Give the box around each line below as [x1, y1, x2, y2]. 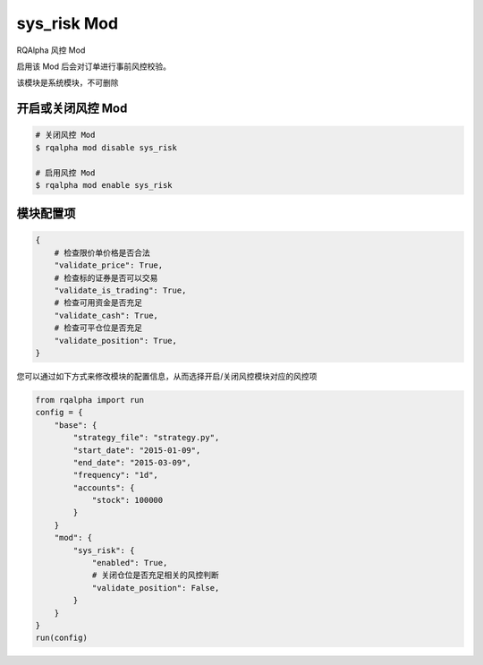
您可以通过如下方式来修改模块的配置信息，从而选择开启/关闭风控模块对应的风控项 [16, 371, 318, 381]
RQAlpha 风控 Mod [16, 45, 86, 55]
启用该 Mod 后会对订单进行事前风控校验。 [16, 61, 172, 72]
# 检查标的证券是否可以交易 [54, 273, 158, 283]
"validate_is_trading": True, [54, 286, 187, 295]
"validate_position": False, [91, 583, 220, 593]
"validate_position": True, [54, 336, 178, 345]
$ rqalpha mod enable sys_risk [35, 180, 174, 190]
